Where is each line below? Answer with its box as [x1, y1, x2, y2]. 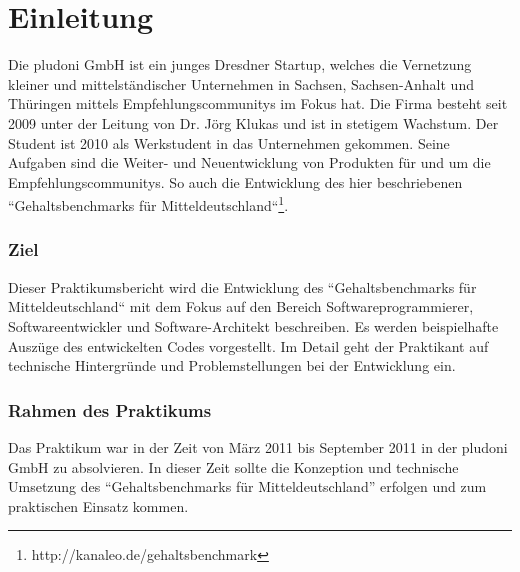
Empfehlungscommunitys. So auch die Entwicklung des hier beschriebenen [8, 171, 463, 192]
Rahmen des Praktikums [8, 397, 212, 422]
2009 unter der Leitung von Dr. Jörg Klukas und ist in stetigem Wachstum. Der [8, 112, 499, 133]
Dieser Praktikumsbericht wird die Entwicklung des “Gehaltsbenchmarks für [8, 276, 477, 297]
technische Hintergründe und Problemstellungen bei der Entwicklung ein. [8, 355, 456, 376]
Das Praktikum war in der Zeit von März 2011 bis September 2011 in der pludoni [8, 436, 508, 457]
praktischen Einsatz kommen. [8, 495, 189, 516]
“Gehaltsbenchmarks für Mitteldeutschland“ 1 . [8, 192, 289, 215]
